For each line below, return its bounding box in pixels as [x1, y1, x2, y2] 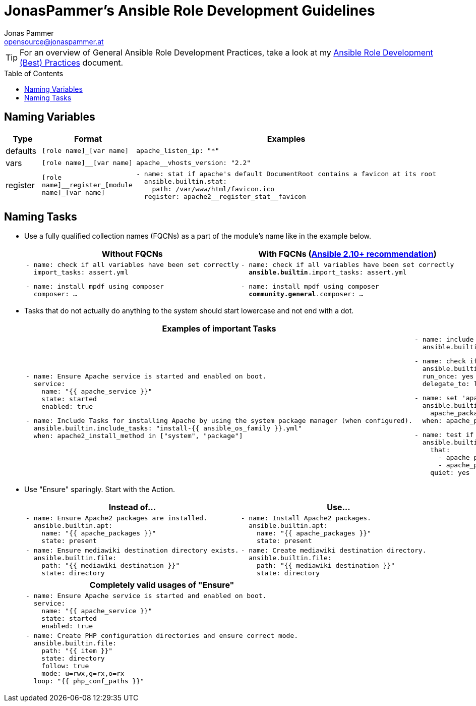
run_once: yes [422, 372, 474, 381]
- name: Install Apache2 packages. [241, 514, 371, 522]
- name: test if [414, 431, 474, 439]
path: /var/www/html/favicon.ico [152, 185, 275, 193]
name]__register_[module [41, 181, 133, 189]
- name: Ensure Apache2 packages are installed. [26, 514, 208, 522]
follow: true [41, 662, 89, 670]
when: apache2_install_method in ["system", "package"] [33, 432, 243, 440]
